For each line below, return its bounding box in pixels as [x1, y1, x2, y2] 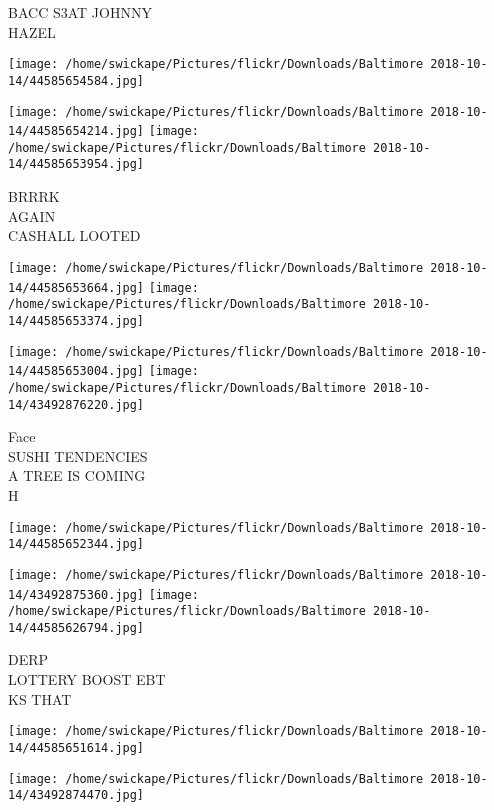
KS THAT [8, 688, 72, 709]
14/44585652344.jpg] [8, 537, 145, 552]
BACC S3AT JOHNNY [8, 2, 152, 22]
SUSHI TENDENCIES [8, 445, 148, 466]
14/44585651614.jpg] [8, 740, 145, 755]
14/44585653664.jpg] [8, 280, 145, 295]
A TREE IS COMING [8, 465, 146, 486]
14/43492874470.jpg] [8, 788, 145, 803]
